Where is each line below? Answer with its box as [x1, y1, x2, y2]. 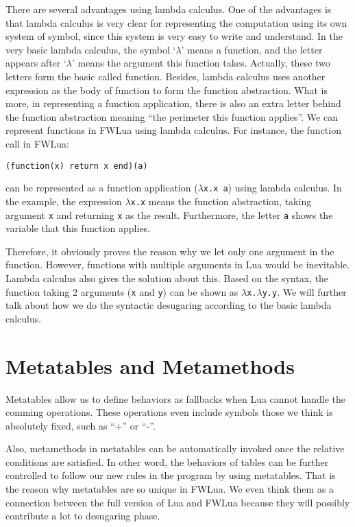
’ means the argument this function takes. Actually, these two [72, 56, 330, 70]
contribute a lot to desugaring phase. [5, 508, 160, 523]
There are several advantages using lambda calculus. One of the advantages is [5, 2, 332, 16]
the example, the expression [5, 194, 122, 208]
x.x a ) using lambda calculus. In [203, 180, 342, 195]
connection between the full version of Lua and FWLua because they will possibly [5, 495, 350, 509]
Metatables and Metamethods [5, 351, 295, 379]
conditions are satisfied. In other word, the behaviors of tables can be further [5, 454, 329, 469]
